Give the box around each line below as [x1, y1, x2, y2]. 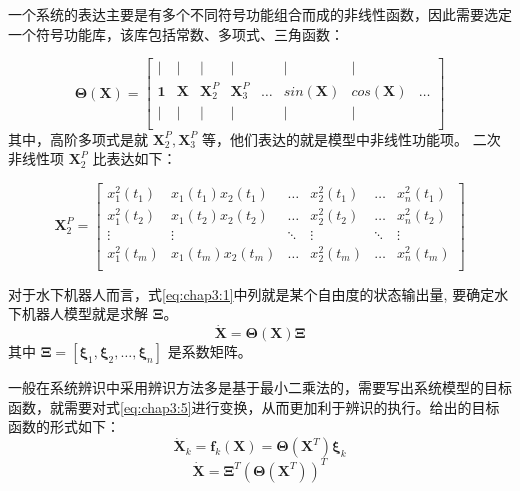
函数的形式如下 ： [8, 416, 120, 437]
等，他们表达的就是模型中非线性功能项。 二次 [202, 128, 501, 149]
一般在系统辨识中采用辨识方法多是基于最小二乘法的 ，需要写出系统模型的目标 [8, 377, 512, 398]
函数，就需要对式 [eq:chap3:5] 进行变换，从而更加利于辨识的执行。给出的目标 [8, 396, 500, 417]
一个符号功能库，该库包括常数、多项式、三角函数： [8, 23, 344, 44]
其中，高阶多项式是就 [8, 128, 148, 149]
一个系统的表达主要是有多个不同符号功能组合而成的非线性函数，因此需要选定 [8, 4, 512, 24]
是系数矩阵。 [167, 341, 252, 362]
